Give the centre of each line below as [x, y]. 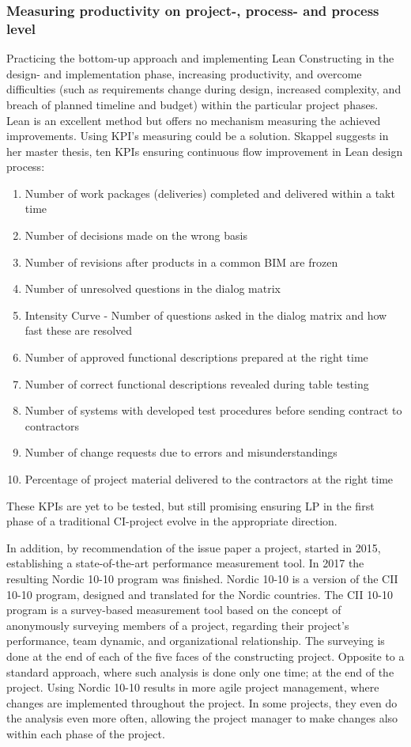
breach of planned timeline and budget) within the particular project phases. [192, 104]
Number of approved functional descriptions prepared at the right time [196, 357]
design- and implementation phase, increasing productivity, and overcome [184, 73]
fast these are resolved [79, 330]
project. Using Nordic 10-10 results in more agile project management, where [193, 687]
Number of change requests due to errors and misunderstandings [181, 452]
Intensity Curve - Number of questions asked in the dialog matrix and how [206, 315]
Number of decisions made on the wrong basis [136, 235]
